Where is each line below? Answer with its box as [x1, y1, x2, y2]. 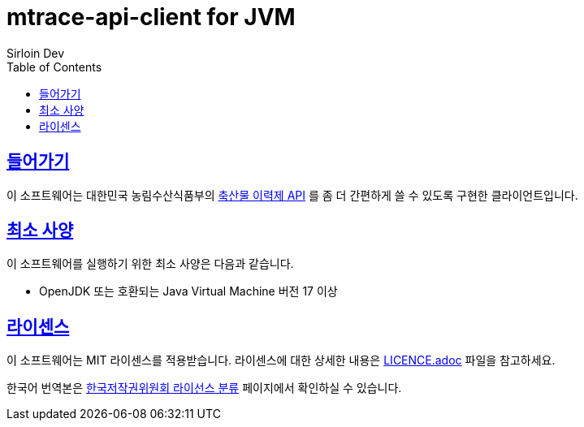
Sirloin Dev [6, 45, 65, 60]
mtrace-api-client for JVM [6, 3, 296, 31]
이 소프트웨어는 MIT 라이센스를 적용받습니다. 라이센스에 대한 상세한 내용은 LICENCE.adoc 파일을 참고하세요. [6, 353, 556, 368]
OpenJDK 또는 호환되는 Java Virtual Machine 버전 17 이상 [39, 284, 338, 299]
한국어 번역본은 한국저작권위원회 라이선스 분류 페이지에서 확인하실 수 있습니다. [6, 381, 402, 395]
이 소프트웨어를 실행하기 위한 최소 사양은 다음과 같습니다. [6, 257, 294, 271]
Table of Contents [6, 59, 102, 74]
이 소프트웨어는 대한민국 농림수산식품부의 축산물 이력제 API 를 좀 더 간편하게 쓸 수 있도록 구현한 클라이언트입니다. [6, 188, 578, 202]
